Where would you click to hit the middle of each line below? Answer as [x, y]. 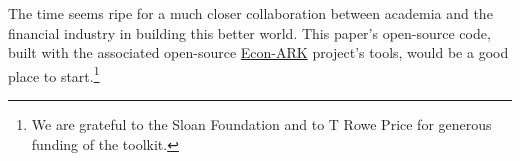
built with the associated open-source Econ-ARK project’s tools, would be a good [258, 52]
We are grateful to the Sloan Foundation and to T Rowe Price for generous [261, 124]
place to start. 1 [54, 74]
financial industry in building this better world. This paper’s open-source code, [249, 32]
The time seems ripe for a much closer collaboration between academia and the [250, 13]
